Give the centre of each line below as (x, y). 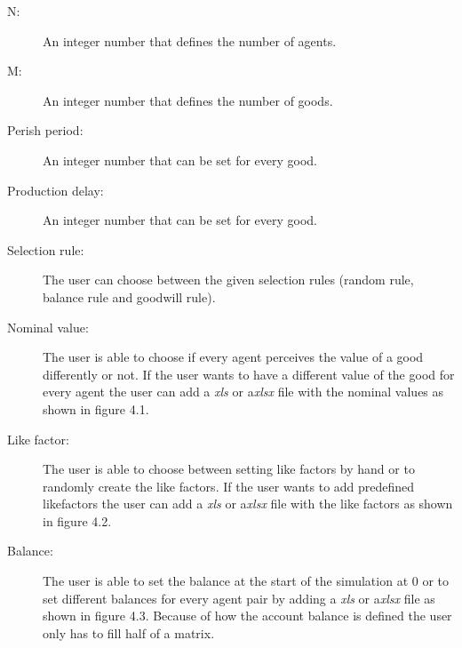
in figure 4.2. (77, 520)
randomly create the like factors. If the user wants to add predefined (229, 486)
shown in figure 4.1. (96, 408)
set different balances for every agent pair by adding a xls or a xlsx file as (239, 598)
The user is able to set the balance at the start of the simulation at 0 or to (246, 581)
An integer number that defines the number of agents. (190, 40)
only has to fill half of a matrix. (129, 632)
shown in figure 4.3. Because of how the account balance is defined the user (247, 616)
